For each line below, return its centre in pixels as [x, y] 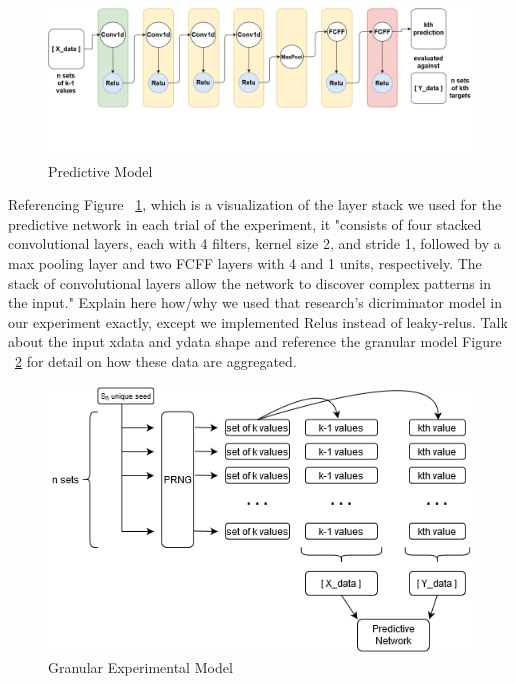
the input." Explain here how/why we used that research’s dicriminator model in [255, 302]
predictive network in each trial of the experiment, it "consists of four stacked [245, 223]
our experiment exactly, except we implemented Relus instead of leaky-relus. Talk [258, 321]
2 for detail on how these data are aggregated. [156, 361]
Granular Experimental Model [140, 666]
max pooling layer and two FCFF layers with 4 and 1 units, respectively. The [245, 263]
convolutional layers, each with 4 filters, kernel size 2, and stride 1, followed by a [254, 243]
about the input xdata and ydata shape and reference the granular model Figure [255, 341]
